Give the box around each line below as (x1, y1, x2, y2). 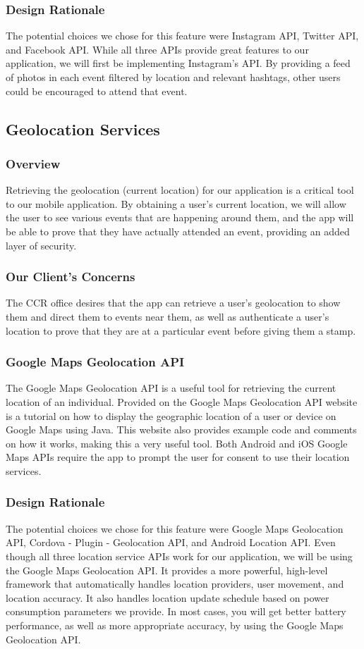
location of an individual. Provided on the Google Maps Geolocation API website (6, 394, 358, 409)
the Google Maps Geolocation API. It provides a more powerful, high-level (6, 562, 328, 577)
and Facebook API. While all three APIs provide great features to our (6, 42, 309, 56)
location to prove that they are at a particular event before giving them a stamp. (6, 323, 356, 338)
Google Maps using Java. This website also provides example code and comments (6, 422, 357, 437)
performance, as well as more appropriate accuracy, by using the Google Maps (6, 617, 344, 632)
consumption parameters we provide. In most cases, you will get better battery (6, 604, 346, 619)
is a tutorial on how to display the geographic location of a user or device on (6, 408, 336, 423)
